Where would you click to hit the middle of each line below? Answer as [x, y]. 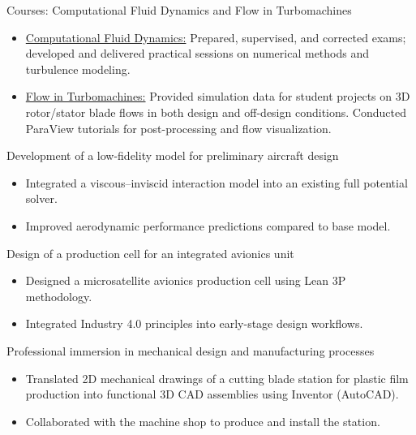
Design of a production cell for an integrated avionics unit [150, 253]
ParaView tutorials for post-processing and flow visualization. [178, 128]
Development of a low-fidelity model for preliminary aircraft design [173, 155]
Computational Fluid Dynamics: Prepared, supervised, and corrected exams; [216, 37]
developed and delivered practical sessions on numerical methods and [197, 53]
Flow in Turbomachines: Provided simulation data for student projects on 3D [218, 96]
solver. [41, 198]
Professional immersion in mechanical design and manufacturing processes [191, 350]
